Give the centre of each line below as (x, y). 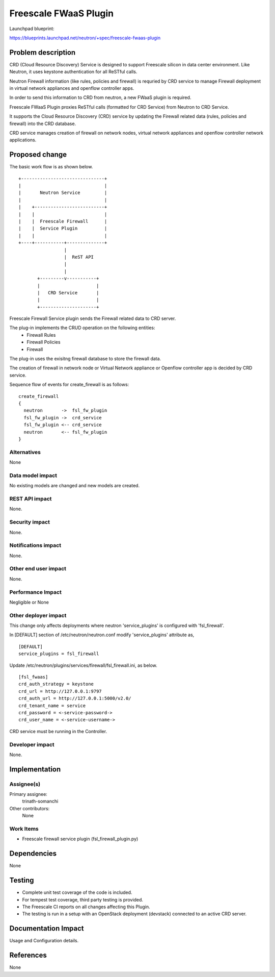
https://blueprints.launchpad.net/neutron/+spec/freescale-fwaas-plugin (85, 38)
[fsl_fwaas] (33, 677)
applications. (23, 140)
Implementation (35, 769)
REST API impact (31, 498)
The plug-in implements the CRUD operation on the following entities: (82, 328)
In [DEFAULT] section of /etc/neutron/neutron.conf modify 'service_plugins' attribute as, (102, 635)
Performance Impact (36, 592)
